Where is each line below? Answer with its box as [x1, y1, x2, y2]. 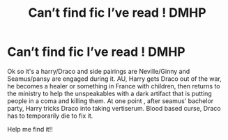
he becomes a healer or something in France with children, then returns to [7, 81, 220, 90]
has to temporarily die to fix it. [7, 111, 93, 120]
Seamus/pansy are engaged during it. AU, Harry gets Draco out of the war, [7, 75, 222, 83]
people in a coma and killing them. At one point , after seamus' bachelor [7, 96, 214, 105]
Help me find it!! [7, 125, 54, 133]
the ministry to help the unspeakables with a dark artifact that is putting [7, 89, 213, 98]
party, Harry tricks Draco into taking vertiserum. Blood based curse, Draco [7, 104, 221, 112]
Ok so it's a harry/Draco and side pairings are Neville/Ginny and [7, 67, 190, 75]
